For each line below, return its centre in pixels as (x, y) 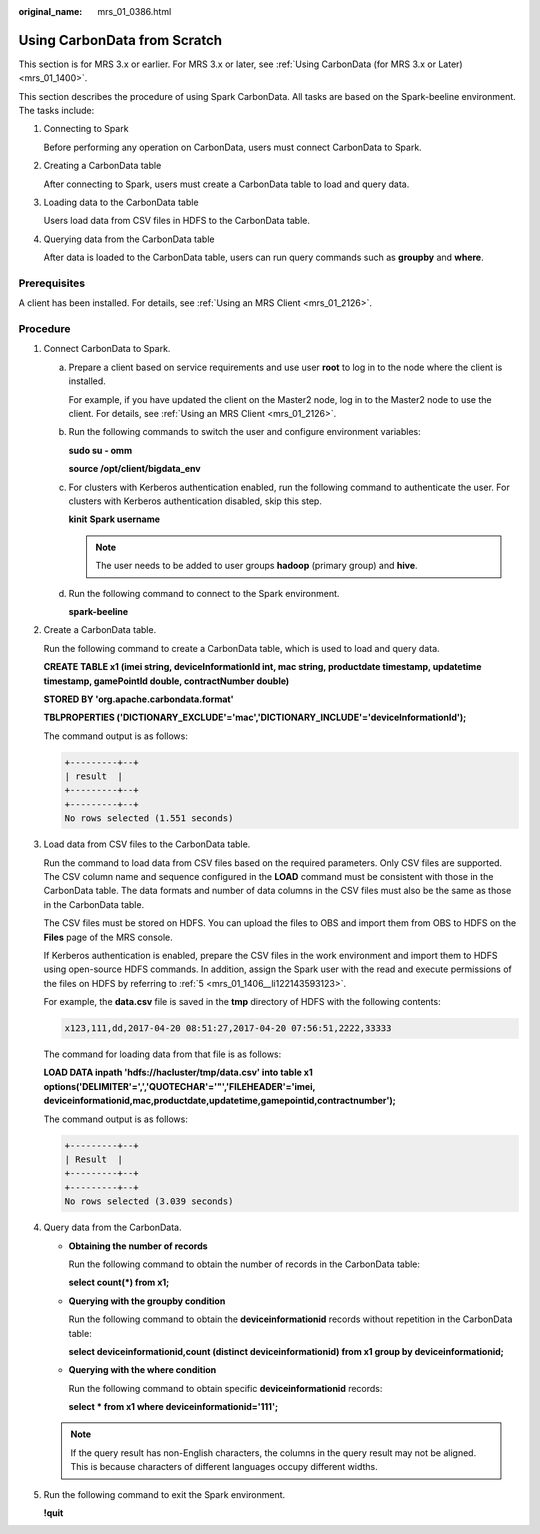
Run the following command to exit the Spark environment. (164, 1494)
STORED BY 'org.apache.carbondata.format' (138, 699)
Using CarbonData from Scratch (120, 40)
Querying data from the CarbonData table (129, 239)
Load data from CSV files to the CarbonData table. (147, 844)
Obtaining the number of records (138, 1246)
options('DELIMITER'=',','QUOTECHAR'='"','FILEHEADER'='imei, (179, 1086)
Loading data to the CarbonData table (121, 202)
